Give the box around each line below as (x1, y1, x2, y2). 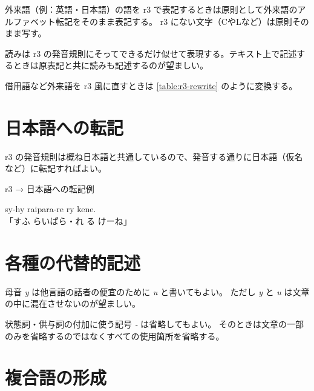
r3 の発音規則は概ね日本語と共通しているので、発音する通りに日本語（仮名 (5, 150, 303, 162)
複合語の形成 (5, 365, 107, 390)
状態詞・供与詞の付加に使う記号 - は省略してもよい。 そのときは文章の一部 (5, 317, 304, 330)
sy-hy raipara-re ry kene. (5, 202, 96, 215)
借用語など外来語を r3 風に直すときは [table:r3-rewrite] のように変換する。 (5, 79, 298, 92)
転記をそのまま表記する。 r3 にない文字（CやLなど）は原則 (55, 15, 292, 27)
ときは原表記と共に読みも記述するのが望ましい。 (13, 59, 208, 72)
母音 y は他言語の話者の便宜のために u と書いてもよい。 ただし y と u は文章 (5, 285, 310, 298)
